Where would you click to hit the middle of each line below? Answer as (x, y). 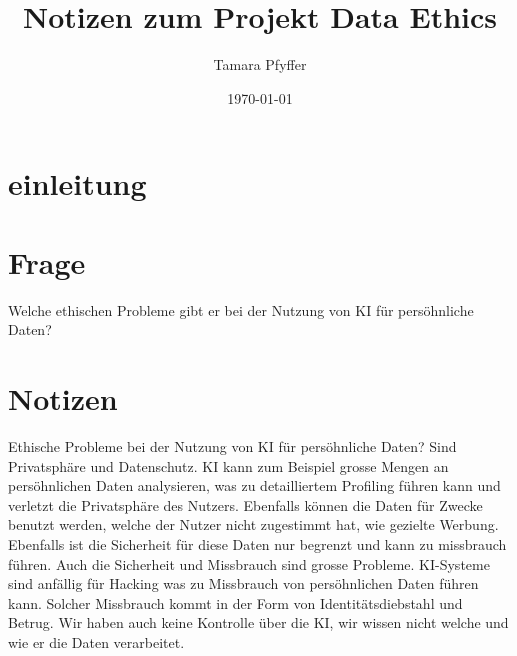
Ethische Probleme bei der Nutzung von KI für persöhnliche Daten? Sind (232, 445)
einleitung (77, 183)
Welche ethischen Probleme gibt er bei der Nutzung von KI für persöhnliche (241, 309)
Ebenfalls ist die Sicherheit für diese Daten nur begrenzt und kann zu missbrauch (257, 543)
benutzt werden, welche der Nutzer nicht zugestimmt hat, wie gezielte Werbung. (253, 524)
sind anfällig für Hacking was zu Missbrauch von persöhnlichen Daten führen (243, 583)
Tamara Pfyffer (260, 64)
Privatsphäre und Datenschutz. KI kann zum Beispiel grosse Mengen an (228, 465)
